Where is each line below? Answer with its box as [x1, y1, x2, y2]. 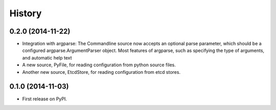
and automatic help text [22, 54, 72, 61]
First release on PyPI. [22, 96, 67, 102]
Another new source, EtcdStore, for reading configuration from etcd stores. [22, 69, 181, 75]
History [9, 8, 42, 19]
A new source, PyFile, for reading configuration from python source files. [22, 62, 176, 68]
